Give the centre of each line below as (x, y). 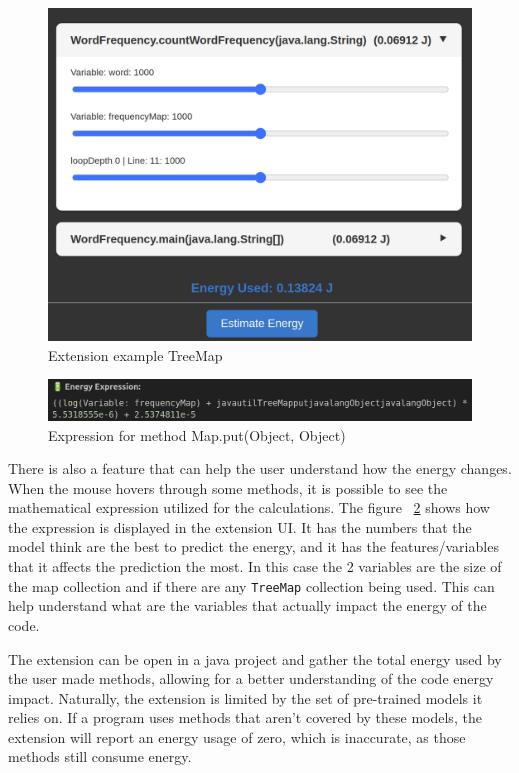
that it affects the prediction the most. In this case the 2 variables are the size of (255, 566)
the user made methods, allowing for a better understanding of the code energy (251, 678)
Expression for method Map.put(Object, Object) (197, 434)
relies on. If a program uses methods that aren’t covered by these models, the (245, 717)
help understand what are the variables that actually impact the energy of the (247, 605)
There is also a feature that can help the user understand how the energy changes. (260, 468)
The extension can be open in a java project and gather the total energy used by (255, 658)
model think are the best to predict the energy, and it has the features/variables (253, 546)
